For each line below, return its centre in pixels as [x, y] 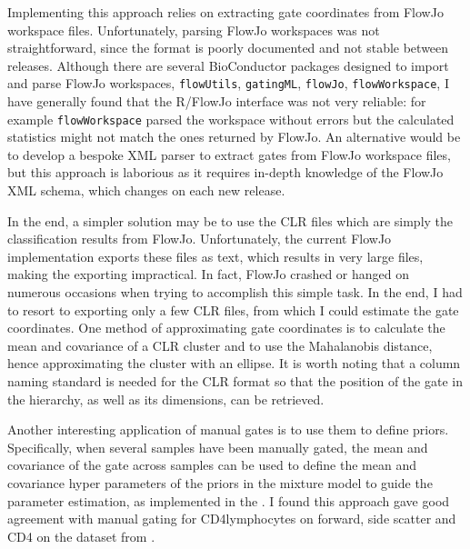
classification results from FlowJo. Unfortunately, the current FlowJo [200, 239]
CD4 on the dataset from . [81, 536]
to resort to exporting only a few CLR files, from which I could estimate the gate [233, 309]
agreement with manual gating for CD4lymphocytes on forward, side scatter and [232, 519]
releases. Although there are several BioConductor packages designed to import [228, 65]
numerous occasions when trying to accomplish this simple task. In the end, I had [235, 292]
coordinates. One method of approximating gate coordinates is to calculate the [226, 328]
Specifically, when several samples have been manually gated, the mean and [218, 447]
